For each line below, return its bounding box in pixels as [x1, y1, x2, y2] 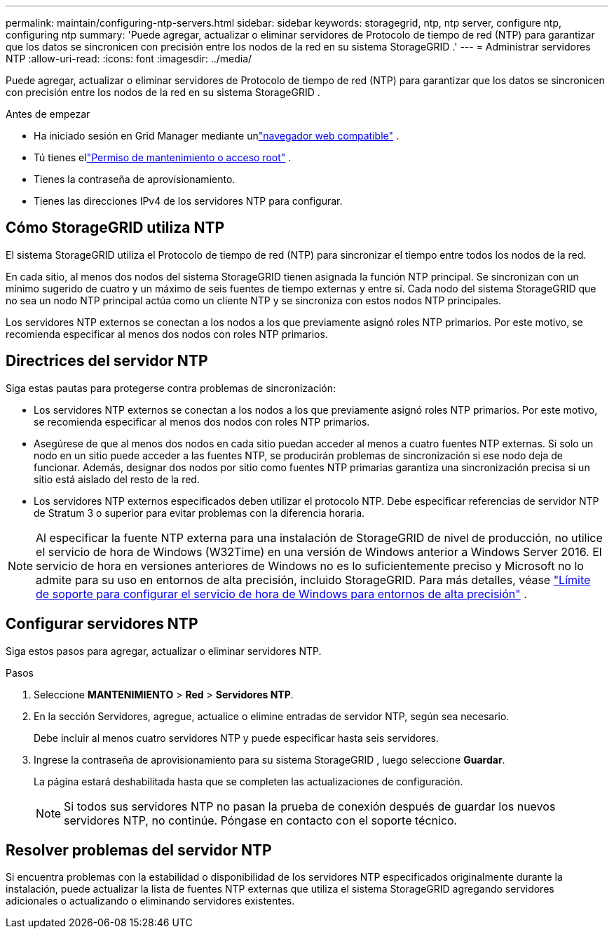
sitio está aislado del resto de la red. [34, 473, 200, 485]
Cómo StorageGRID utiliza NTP [6, 219, 225, 237]
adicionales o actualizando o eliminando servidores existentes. [6, 895, 295, 907]
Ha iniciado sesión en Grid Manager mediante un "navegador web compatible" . [34, 130, 400, 142]
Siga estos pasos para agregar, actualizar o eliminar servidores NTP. [6, 644, 322, 657]
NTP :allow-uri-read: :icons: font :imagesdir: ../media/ [6, 53, 252, 65]
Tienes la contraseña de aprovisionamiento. [34, 173, 236, 185]
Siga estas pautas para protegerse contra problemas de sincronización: [6, 381, 336, 394]
